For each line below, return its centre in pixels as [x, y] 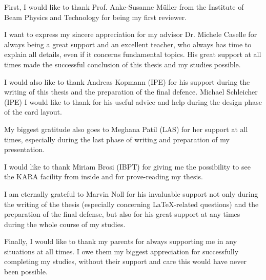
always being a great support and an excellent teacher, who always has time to [128, 44]
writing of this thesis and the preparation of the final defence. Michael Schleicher [131, 92]
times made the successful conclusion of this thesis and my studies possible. [122, 64]
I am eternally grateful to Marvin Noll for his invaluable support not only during [131, 193]
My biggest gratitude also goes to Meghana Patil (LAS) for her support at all [126, 129]
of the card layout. [33, 112]
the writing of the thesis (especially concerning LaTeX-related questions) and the [131, 204]
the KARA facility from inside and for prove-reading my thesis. [104, 176]
